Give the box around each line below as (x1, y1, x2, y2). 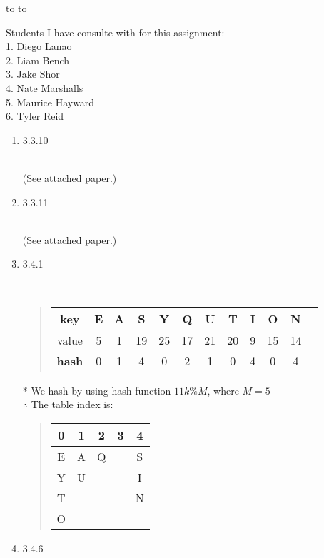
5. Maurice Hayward (6, 94, 95, 109)
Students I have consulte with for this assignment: (6, 24, 225, 39)
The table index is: (31, 397, 113, 412)
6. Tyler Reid (6, 108, 64, 123)
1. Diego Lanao (6, 39, 72, 54)
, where (207, 382, 239, 397)
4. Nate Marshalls (6, 80, 83, 95)
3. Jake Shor (6, 66, 60, 81)
